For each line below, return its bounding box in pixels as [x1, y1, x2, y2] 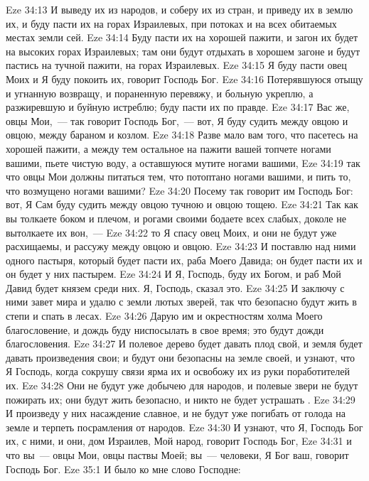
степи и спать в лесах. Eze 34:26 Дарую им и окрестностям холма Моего [6, 308, 323, 323]
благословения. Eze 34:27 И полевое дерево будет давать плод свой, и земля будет [6, 336, 363, 351]
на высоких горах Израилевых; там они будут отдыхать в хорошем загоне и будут [6, 43, 360, 58]
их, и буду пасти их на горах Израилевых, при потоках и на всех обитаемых [6, 16, 337, 31]
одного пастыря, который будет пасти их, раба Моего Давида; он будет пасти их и [6, 252, 363, 267]
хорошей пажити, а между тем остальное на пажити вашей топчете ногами [6, 141, 331, 156]
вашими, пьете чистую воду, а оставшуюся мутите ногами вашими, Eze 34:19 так [6, 155, 360, 170]
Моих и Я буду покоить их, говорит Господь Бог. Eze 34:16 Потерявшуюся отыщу [6, 71, 363, 86]
